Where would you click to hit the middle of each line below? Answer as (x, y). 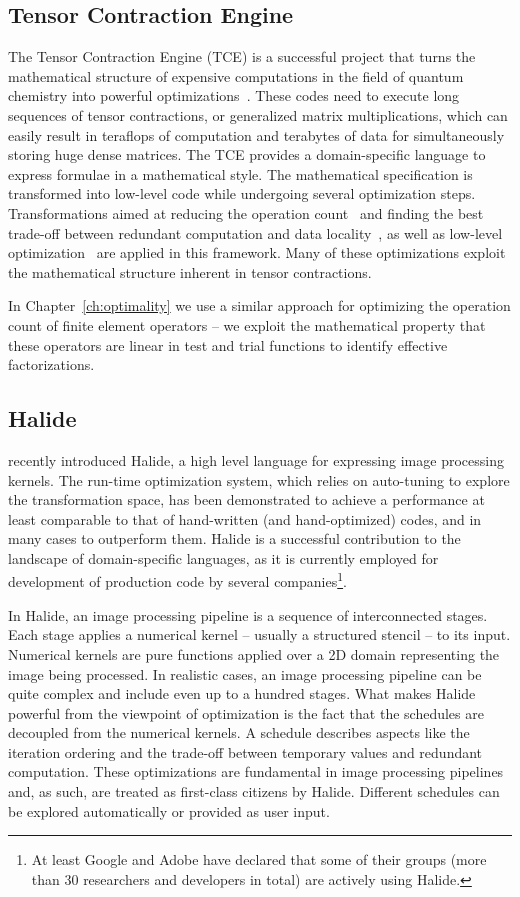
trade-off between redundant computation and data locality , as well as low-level (255, 232)
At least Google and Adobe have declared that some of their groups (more (259, 859)
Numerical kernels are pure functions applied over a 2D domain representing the (254, 653)
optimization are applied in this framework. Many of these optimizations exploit (257, 252)
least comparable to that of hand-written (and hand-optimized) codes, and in (245, 518)
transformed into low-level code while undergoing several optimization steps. (242, 193)
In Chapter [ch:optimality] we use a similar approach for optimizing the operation (259, 305)
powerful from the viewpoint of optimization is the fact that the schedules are (246, 712)
